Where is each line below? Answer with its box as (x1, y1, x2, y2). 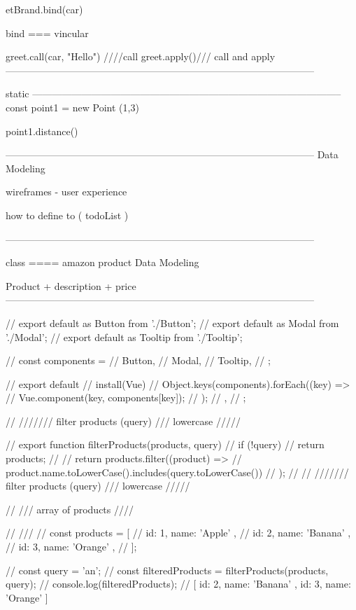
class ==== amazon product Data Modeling (6, 255, 199, 270)
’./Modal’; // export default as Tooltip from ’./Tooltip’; (6, 329, 243, 344)
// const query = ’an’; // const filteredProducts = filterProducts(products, (6, 562, 329, 577)
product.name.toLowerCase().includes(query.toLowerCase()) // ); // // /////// (6, 464, 349, 479)
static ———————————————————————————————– (6, 86, 341, 101)
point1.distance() (6, 123, 78, 138)
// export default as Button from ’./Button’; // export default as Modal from (6, 315, 339, 330)
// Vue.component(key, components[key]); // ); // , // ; (6, 390, 246, 405)
